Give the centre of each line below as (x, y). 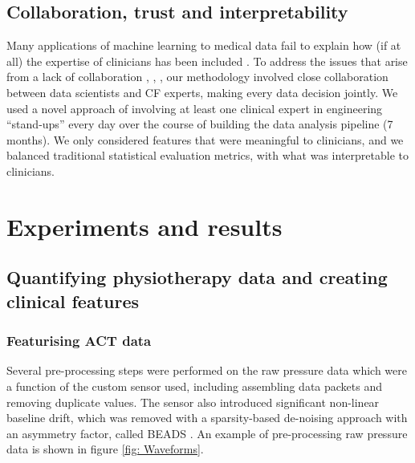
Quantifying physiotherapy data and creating (197, 277)
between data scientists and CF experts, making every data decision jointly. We (202, 92)
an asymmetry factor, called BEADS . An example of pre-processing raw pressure (207, 433)
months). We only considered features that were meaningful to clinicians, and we (205, 139)
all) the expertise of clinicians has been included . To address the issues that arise (207, 61)
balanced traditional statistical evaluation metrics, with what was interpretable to (207, 155)
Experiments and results (144, 226)
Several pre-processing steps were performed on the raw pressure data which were (207, 370)
